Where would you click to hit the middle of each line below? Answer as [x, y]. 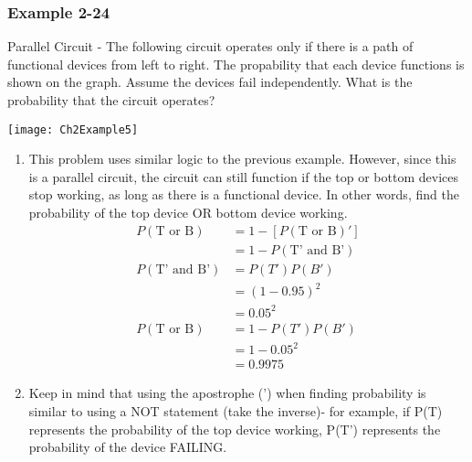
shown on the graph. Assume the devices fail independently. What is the [210, 82]
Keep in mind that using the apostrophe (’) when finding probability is [227, 393]
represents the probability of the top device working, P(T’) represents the [235, 429]
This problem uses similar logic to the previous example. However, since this [242, 159]
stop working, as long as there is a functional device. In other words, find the [244, 194]
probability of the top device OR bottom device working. [188, 213]
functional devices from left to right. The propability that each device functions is [236, 64]
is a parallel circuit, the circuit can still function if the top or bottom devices [243, 176]
